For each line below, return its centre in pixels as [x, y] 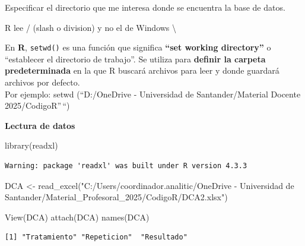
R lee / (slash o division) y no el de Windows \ [91, 27]
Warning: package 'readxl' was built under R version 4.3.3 [126, 166]
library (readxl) [31, 145]
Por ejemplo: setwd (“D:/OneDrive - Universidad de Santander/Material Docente [153, 94]
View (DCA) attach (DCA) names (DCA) [77, 217]
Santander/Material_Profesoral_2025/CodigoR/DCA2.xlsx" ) [116, 197]
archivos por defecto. [42, 82]
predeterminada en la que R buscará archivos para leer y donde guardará [142, 70]
